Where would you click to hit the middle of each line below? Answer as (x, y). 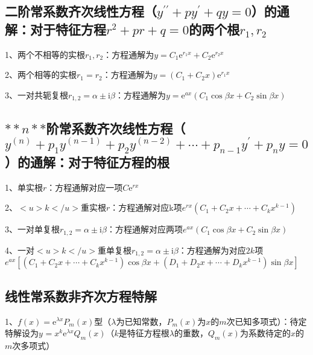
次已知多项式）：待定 (267, 321)
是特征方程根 (144, 333)
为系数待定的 (265, 333)
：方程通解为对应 (212, 250)
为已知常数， (141, 321)
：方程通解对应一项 (85, 187)
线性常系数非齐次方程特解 (81, 296)
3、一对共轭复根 (36, 94)
